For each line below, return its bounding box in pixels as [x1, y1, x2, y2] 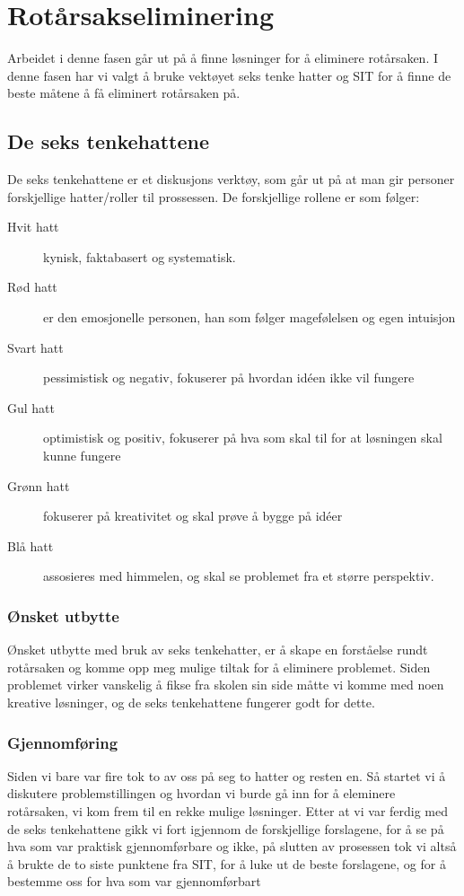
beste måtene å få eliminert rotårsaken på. [7, 83, 241, 102]
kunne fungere [43, 446, 121, 465]
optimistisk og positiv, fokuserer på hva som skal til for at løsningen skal [43, 428, 442, 447]
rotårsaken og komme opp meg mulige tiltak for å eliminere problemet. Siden [7, 657, 431, 676]
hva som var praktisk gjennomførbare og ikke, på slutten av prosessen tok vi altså [7, 837, 457, 856]
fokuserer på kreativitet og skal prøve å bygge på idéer [43, 506, 343, 525]
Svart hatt [7, 338, 64, 356]
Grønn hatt [7, 476, 70, 495]
